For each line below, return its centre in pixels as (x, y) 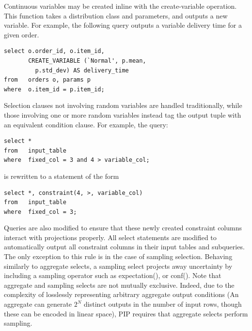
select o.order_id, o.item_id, (54, 51)
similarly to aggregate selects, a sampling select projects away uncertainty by (118, 266)
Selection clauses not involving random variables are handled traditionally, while (123, 105)
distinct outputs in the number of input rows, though (163, 304)
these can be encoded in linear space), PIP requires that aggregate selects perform (126, 313)
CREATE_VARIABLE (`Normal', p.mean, (87, 61)
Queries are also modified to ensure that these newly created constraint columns (123, 228)
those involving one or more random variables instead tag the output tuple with (123, 114)
